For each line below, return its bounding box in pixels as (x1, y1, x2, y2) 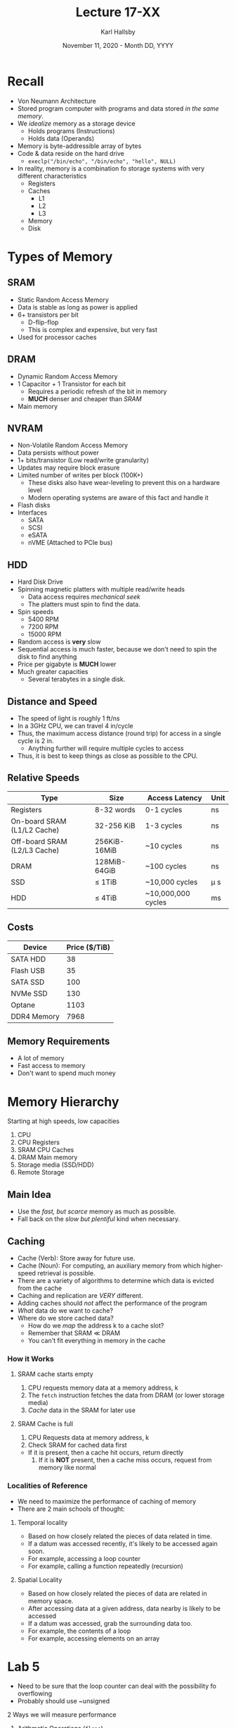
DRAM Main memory (17, 1153, 78, 1162)
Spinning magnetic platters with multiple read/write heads (17, 585, 185, 594)
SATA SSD (11, 977, 45, 987)
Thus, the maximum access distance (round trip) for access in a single (17, 729, 221, 737)
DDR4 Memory (11, 1011, 60, 1021)
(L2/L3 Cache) (11, 845, 60, 855)
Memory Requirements (7, 1035, 110, 1047)
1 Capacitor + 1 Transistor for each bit (17, 379, 126, 388)
